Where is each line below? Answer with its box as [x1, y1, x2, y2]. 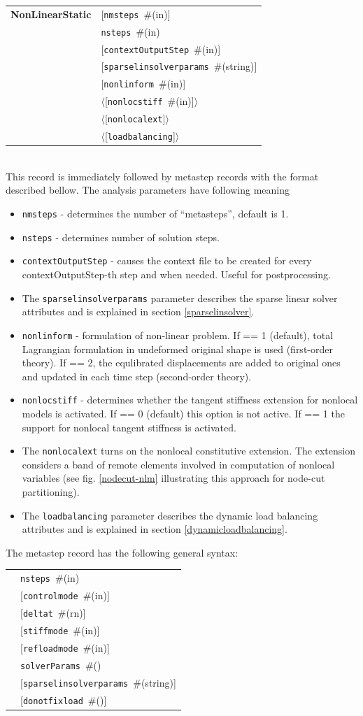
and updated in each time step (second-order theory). [22, 368, 252, 383]
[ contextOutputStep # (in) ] [101, 41, 221, 56]
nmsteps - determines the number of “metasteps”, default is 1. [22, 206, 289, 221]
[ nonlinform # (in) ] [101, 76, 186, 91]
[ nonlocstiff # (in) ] [104, 94, 194, 108]
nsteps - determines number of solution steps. [22, 229, 220, 244]
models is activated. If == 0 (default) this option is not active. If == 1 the [22, 406, 345, 420]
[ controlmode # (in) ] [20, 588, 110, 603]
